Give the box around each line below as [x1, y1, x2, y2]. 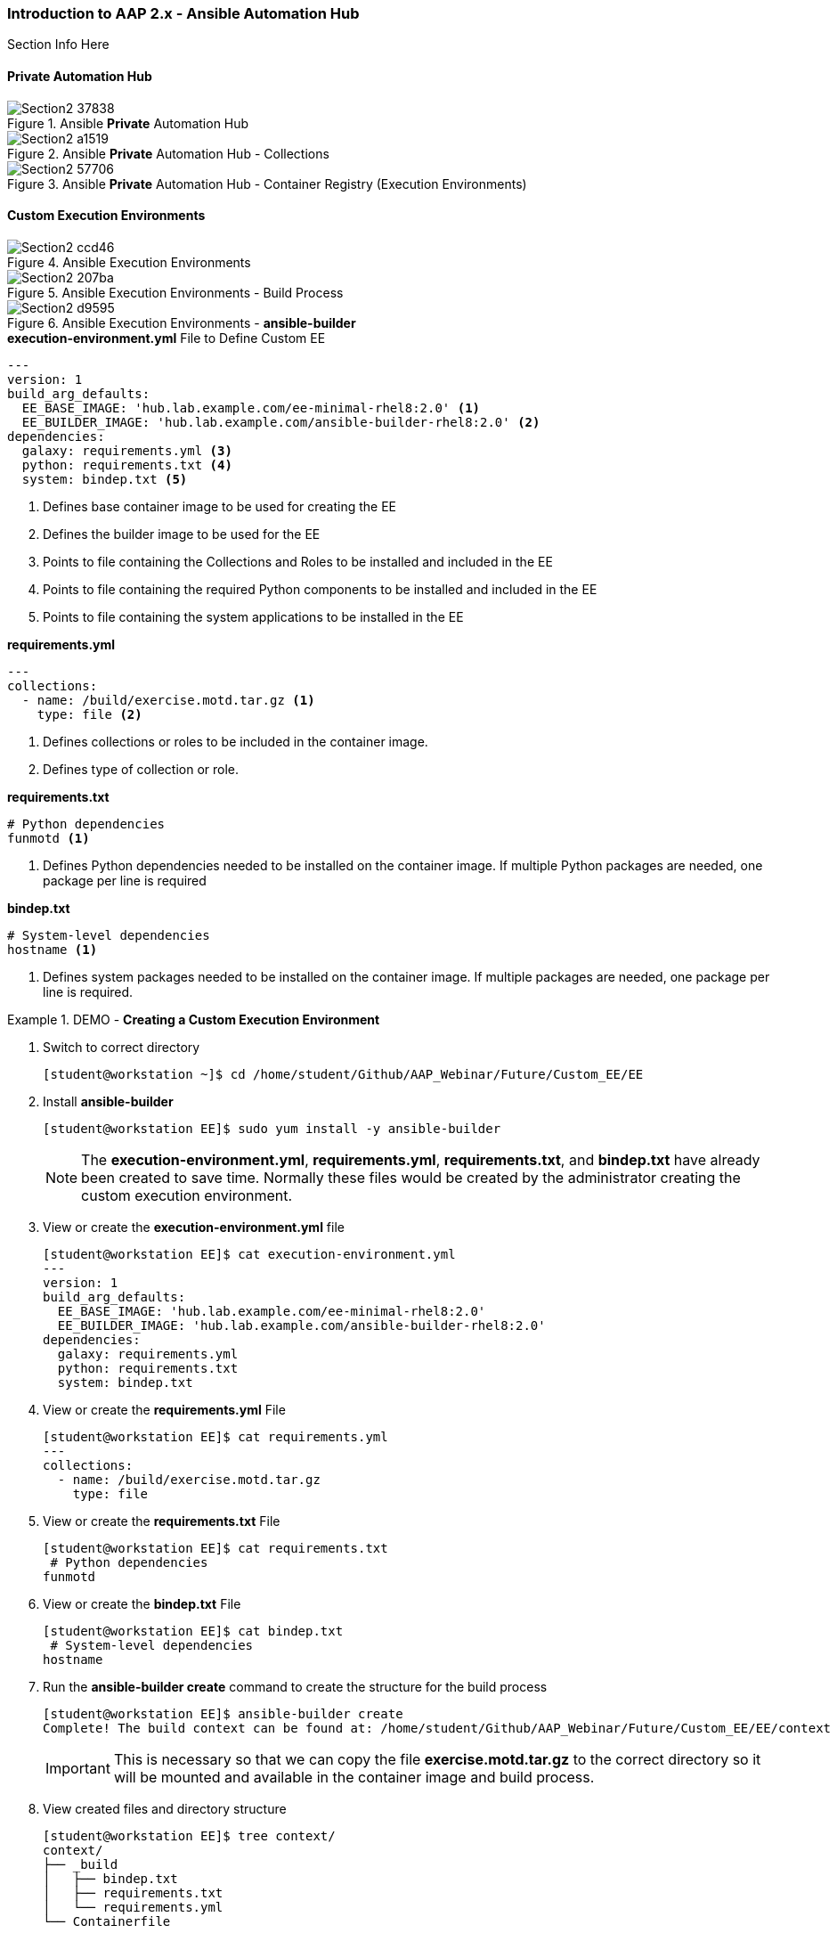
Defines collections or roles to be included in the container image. [43, 733, 428, 749]
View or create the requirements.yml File [43, 1401, 286, 1417]
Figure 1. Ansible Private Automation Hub [7, 115, 249, 131]
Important [45, 1758, 110, 1777]
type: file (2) [37, 706, 142, 722]
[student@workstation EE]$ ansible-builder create [43, 1706, 403, 1721]
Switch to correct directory [43, 1039, 200, 1055]
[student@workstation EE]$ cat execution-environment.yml [43, 1246, 456, 1261]
